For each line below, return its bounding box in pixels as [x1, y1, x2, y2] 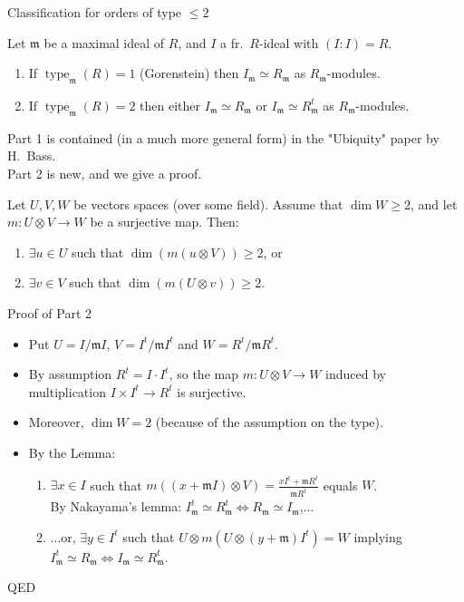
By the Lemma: [28, 442, 116, 461]
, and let [410, 194, 458, 213]
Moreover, [28, 413, 84, 432]
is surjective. [177, 382, 246, 401]
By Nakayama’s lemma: [50, 497, 182, 516]
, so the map [169, 364, 238, 384]
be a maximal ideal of [43, 33, 165, 52]
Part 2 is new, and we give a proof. [7, 163, 202, 182]
